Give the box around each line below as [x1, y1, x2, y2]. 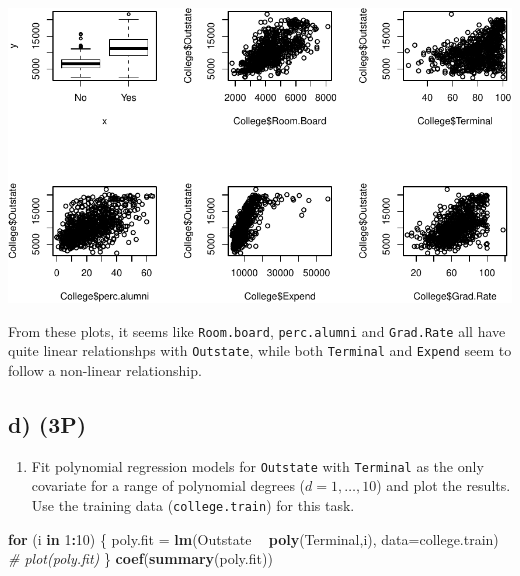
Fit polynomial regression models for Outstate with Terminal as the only [31, 455, 484, 476]
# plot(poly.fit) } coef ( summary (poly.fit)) [8, 548, 273, 569]
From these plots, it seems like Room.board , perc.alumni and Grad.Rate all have [8, 320, 506, 341]
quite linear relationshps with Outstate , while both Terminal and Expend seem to [8, 340, 512, 361]
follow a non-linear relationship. [8, 359, 202, 380]
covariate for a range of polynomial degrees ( [31, 475, 306, 496]
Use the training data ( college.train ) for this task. [31, 494, 355, 515]
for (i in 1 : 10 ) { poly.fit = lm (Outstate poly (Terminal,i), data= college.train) [8, 528, 499, 549]
